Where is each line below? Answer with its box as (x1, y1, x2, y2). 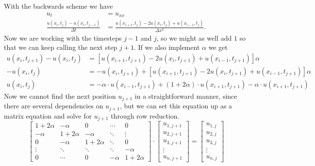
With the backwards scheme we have (4, 1, 113, 11)
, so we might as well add (156, 32, 232, 43)
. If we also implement (133, 42, 200, 52)
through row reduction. (111, 110, 180, 121)
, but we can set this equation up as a (119, 101, 232, 111)
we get (208, 42, 228, 52)
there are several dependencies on (4, 101, 103, 111)
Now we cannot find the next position (4, 91, 116, 101)
